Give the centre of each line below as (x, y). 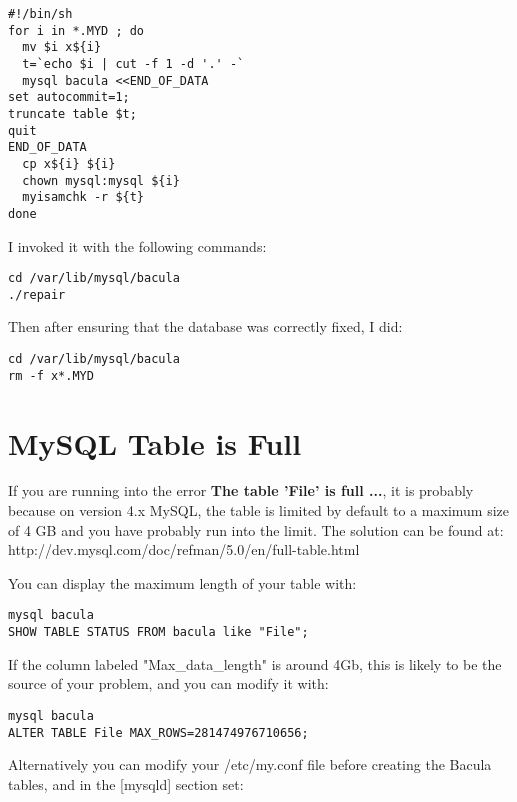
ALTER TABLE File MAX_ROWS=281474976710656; (158, 732)
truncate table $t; (72, 113)
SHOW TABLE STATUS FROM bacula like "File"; (158, 632)
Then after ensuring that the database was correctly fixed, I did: (205, 326)
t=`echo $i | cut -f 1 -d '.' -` (133, 63)
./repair (37, 294)
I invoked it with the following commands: (137, 245)
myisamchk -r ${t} (83, 197)
